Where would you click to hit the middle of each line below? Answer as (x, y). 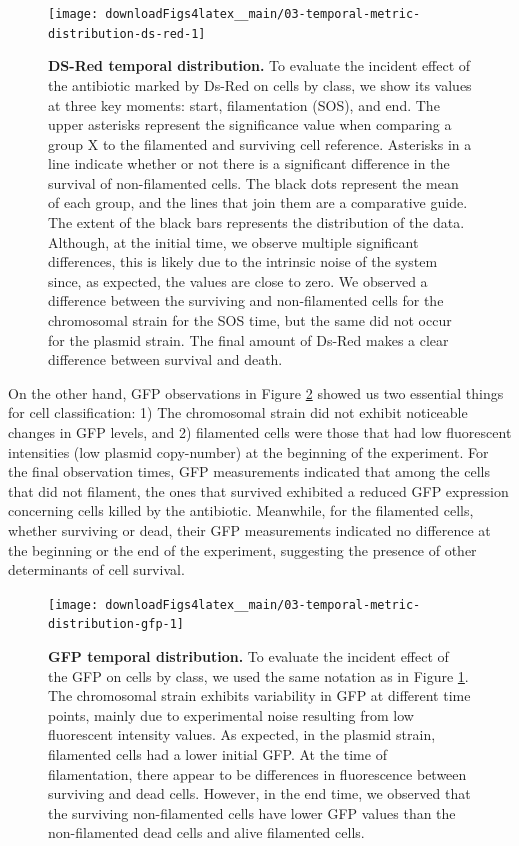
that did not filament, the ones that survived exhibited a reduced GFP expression (258, 490)
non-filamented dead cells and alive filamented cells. (206, 832)
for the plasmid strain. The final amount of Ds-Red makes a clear (248, 339)
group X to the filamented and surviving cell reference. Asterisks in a (260, 143)
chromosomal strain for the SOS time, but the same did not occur (250, 320)
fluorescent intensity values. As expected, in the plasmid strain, (242, 734)
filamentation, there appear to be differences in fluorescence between (257, 773)
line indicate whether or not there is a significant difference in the (249, 163)
